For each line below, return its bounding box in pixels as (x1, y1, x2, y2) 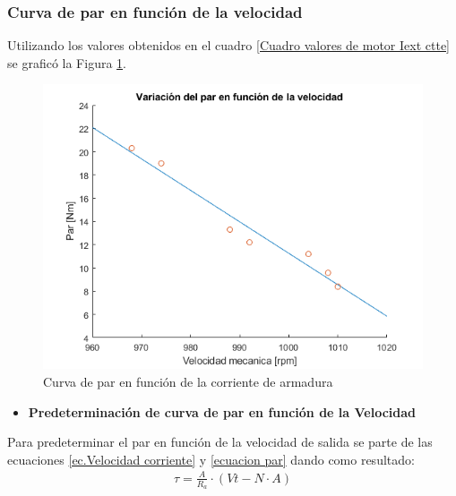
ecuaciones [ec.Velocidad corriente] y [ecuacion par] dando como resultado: (7, 449, 415, 468)
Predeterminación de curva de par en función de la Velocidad (28, 402, 417, 421)
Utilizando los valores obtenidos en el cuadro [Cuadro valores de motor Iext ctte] (7, 36, 450, 55)
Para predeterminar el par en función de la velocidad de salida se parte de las (7, 432, 433, 451)
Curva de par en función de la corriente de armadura (43, 372, 333, 390)
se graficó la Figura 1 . (7, 53, 126, 72)
